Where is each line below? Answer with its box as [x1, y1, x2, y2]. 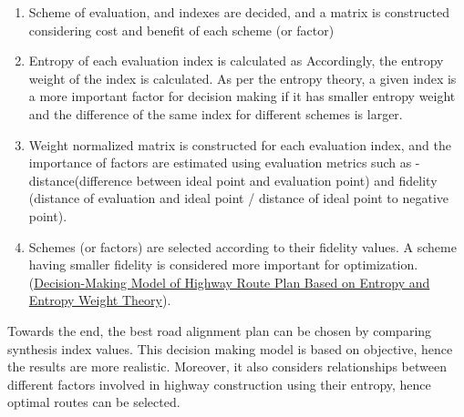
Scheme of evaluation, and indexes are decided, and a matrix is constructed [28, 3, 449, 21]
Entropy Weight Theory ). [28, 290, 171, 310]
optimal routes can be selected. [7, 392, 180, 412]
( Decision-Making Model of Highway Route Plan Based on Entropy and [28, 272, 430, 291]
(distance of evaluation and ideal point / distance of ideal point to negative [28, 188, 449, 208]
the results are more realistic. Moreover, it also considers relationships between [7, 357, 447, 376]
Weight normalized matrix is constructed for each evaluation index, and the [28, 135, 451, 154]
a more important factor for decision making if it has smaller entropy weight [28, 86, 456, 106]
